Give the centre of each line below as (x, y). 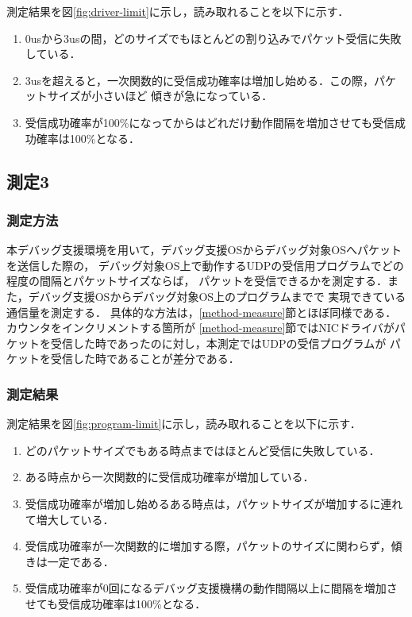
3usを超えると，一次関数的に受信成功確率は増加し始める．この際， (200, 80)
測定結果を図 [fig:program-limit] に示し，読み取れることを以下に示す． (184, 424)
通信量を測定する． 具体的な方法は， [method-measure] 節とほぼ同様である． (202, 312)
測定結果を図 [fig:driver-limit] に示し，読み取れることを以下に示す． (178, 11)
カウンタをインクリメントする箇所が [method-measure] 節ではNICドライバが (200, 328)
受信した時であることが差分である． (145, 359)
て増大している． (69, 519)
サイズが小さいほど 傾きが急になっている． (160, 96)
